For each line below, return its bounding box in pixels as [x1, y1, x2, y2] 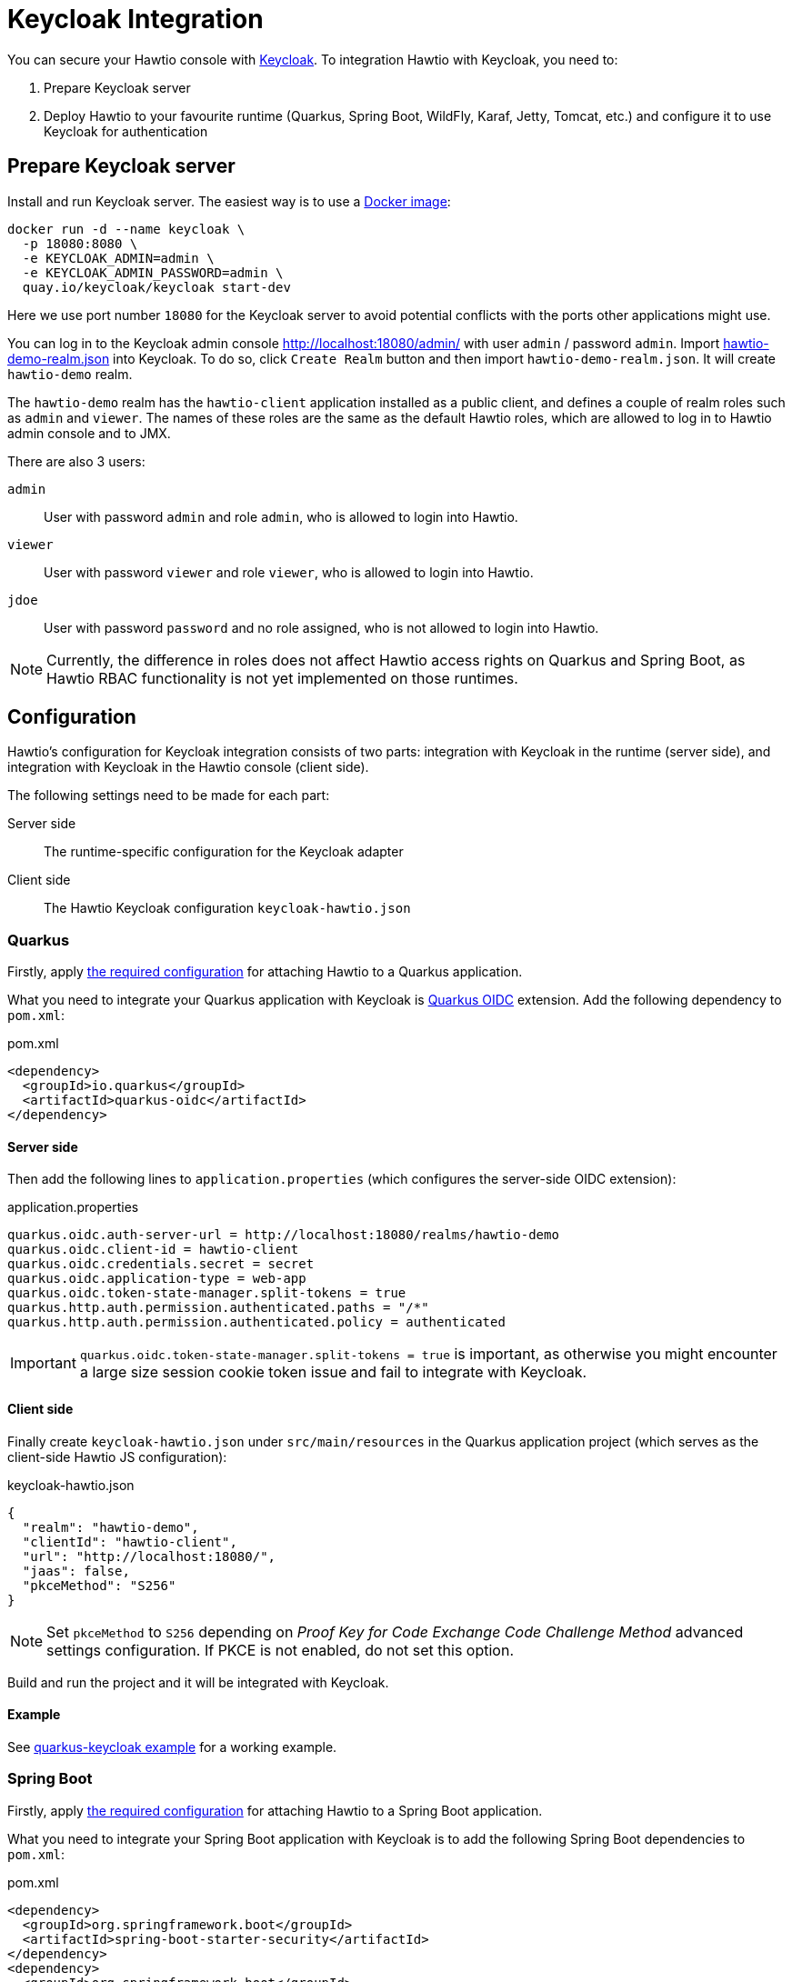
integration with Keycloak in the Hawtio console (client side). [7, 759, 369, 776]
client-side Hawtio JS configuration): [7, 1448, 227, 1465]
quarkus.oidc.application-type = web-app [7, 1271, 306, 1286]
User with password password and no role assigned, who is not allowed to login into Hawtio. [44, 619, 599, 636]
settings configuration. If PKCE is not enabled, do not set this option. [46, 1640, 514, 1659]
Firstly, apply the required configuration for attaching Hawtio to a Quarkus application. [7, 964, 523, 980]
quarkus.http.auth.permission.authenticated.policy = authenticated [7, 1315, 506, 1330]
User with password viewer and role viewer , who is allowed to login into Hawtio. [44, 564, 534, 580]
